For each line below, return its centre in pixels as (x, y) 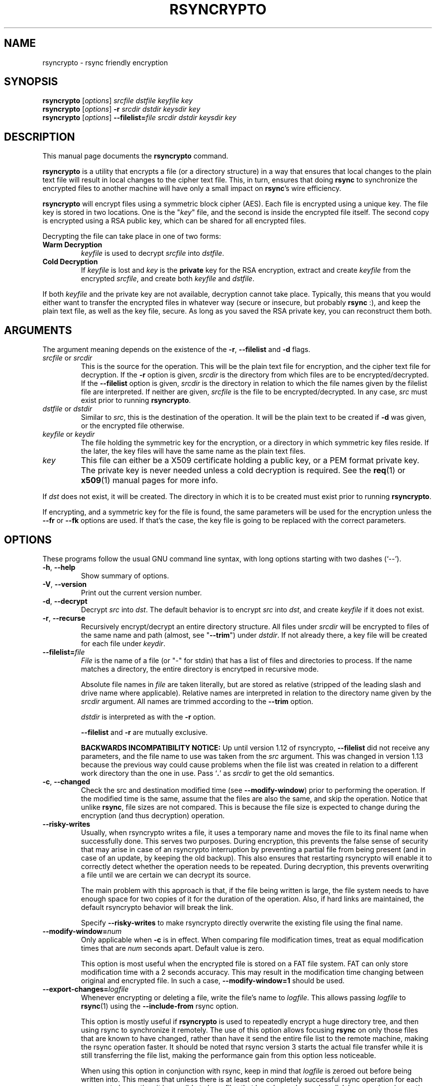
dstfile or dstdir (67, 409)
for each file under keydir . (123, 643)
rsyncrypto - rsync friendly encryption (105, 62)
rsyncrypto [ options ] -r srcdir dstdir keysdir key (121, 109)
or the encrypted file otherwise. (133, 426)
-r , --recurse (64, 618)
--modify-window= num (82, 931)
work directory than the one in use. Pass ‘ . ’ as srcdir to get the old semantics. (208, 773)
